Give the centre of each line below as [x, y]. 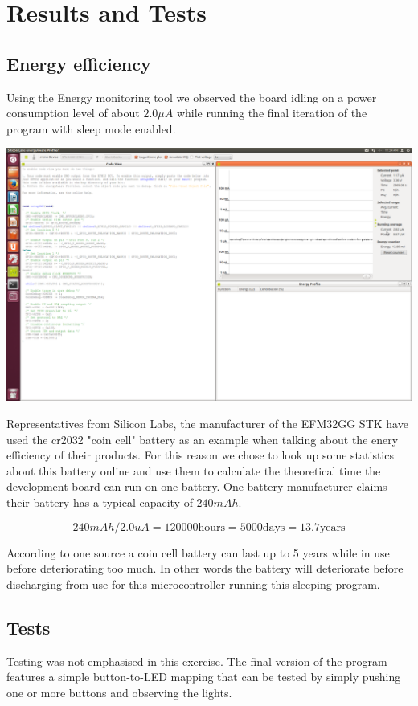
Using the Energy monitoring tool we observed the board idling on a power [192, 97]
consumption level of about [73, 113]
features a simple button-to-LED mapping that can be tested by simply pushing [204, 677]
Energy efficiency [79, 63]
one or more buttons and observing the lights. [119, 692]
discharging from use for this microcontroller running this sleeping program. [193, 584]
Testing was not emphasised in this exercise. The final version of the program [197, 661]
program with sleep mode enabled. [91, 128]
